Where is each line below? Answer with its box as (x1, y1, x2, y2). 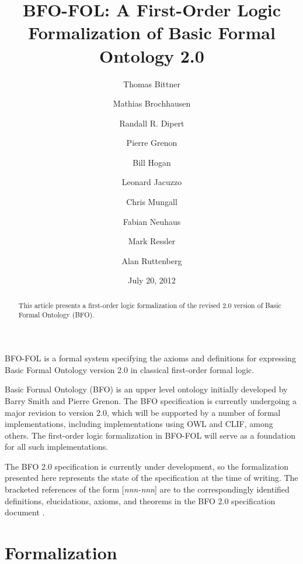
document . (5, 506, 45, 518)
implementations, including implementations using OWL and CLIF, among (5, 418, 273, 430)
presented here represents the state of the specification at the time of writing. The (5, 471, 298, 484)
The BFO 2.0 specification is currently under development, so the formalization (5, 460, 289, 472)
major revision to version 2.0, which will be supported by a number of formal (5, 406, 281, 418)
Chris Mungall (126, 196, 177, 208)
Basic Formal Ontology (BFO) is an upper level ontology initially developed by (5, 383, 288, 395)
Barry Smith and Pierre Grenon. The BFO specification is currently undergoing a (5, 394, 297, 406)
